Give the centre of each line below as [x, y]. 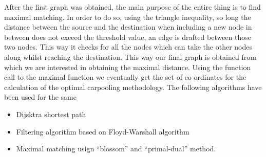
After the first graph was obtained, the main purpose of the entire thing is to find [132, 7]
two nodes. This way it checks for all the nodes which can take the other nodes [128, 47]
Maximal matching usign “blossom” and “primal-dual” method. [116, 149]
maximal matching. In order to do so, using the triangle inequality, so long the [128, 17]
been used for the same [40, 97]
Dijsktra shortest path [51, 114]
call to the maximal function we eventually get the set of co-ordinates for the [125, 77]
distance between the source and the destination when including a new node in [128, 27]
